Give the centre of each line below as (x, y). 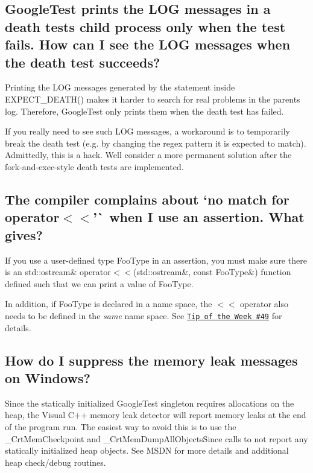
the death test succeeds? (83, 62)
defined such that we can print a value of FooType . (99, 283)
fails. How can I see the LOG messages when (148, 44)
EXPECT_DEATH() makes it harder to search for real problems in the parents (153, 99)
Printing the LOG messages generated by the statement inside (120, 87)
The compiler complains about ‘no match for (147, 199)
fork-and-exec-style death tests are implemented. (94, 166)
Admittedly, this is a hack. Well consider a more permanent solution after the (148, 155)
